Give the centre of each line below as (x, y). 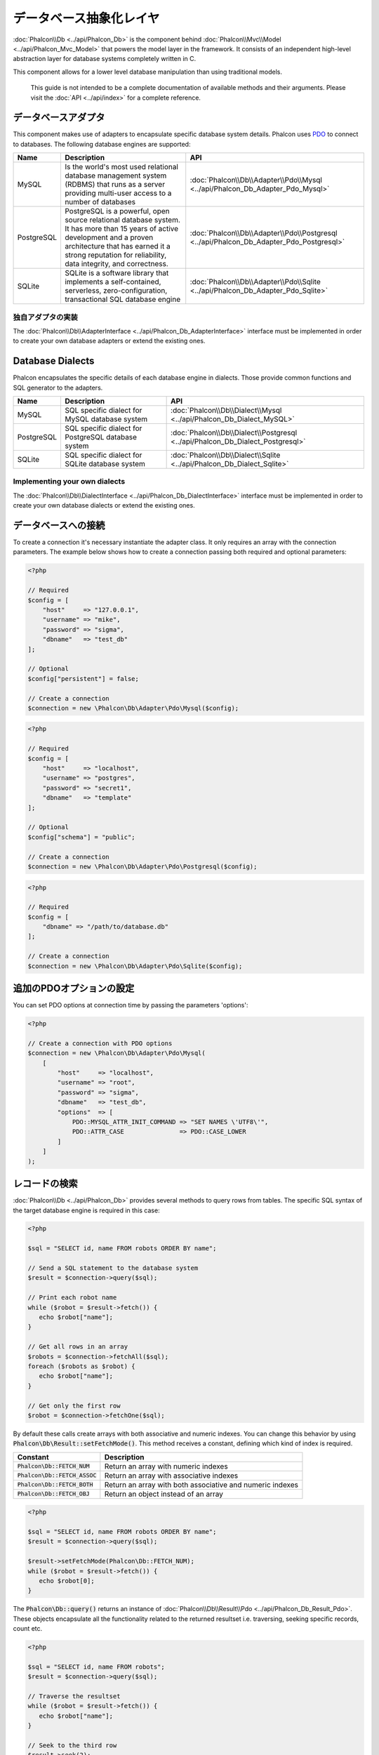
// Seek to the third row (72, 1746)
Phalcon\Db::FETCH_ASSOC (57, 1475)
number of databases (100, 202)
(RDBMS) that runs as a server (114, 185)
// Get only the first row (74, 1405)
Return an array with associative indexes (171, 1476)
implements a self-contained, (113, 282)
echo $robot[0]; (67, 1581)
